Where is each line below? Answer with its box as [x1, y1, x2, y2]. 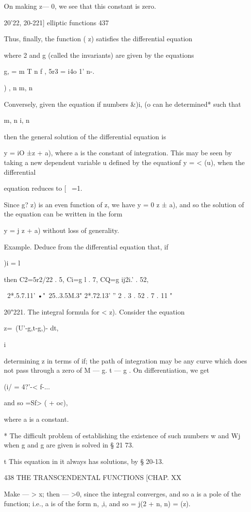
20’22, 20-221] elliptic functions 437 [4, 17, 109, 27]
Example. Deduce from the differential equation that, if [4, 241, 168, 251]
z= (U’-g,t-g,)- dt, [4, 323, 59, 333]
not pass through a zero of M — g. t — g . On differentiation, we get [4, 365, 209, 375]
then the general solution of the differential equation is [4, 131, 166, 141]
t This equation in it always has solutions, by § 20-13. [4, 456, 164, 466]
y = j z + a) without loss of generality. [4, 225, 119, 235]
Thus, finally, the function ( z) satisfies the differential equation [4, 33, 193, 44]
